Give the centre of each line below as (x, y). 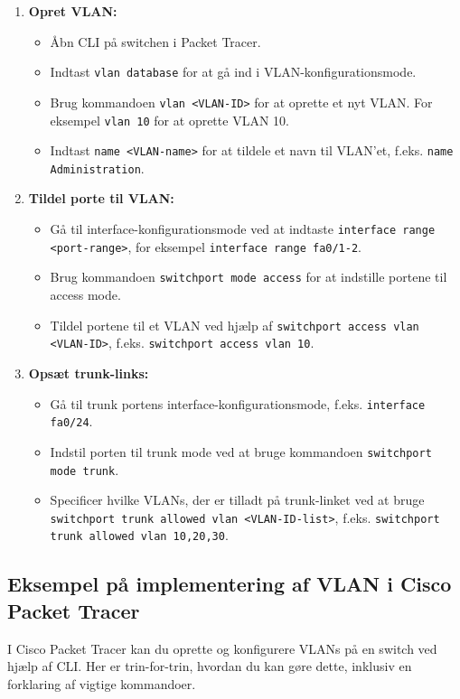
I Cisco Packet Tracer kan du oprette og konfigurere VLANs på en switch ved (222, 648)
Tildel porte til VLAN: (101, 198)
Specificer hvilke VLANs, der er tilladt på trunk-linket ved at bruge (237, 500)
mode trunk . (84, 469)
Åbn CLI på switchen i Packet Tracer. (155, 41)
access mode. (85, 295)
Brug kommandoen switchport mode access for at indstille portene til (249, 277)
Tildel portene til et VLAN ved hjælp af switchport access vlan (235, 325)
